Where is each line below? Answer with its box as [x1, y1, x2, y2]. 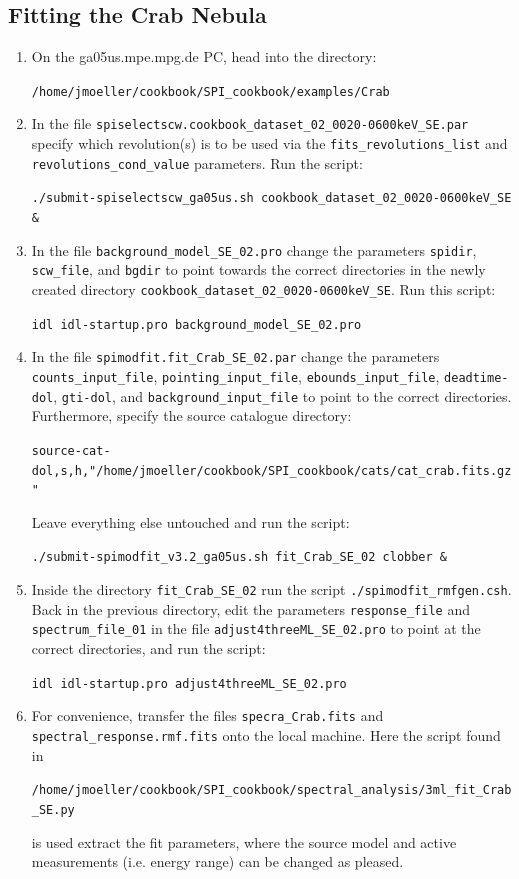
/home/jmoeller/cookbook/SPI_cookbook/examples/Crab [31, 84, 390, 99]
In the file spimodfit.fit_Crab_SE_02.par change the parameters [31, 346, 440, 367]
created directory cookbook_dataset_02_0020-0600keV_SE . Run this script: [31, 279, 496, 300]
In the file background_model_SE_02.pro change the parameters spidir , [31, 239, 477, 260]
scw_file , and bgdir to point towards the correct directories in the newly [31, 259, 486, 280]
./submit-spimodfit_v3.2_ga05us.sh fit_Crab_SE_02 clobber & [31, 550, 448, 565]
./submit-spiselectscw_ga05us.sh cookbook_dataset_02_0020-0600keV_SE [31, 191, 512, 206]
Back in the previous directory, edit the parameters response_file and [31, 598, 470, 619]
